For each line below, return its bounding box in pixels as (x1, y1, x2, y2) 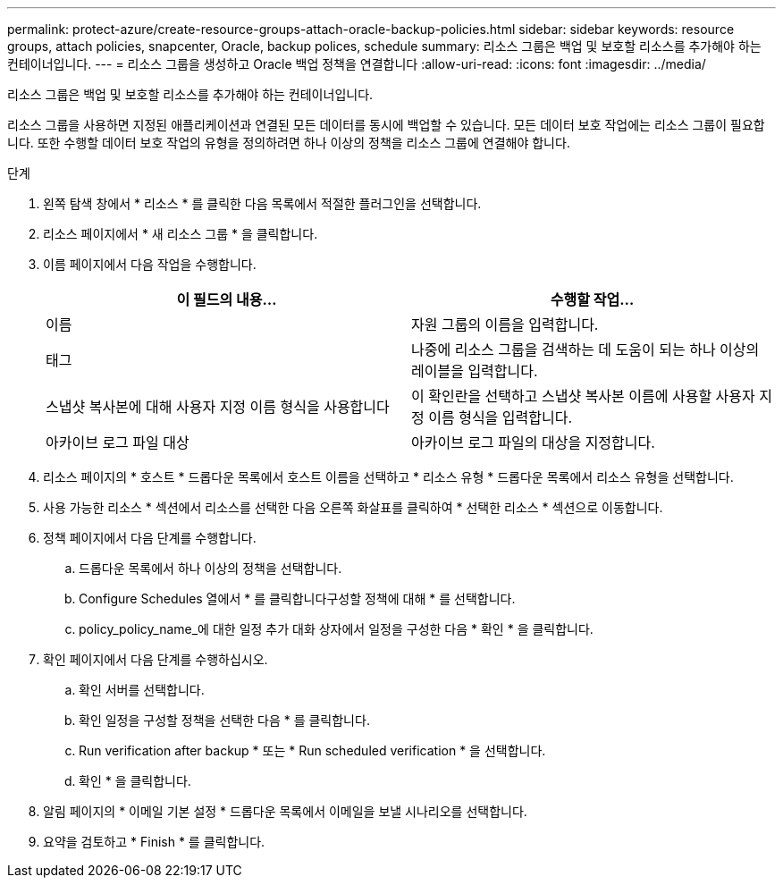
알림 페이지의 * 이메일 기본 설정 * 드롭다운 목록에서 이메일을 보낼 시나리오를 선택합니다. (43, 804, 527, 819)
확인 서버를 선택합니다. (79, 682, 205, 697)
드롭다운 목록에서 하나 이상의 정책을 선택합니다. (79, 560, 342, 576)
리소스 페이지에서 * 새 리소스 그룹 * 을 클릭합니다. (43, 226, 318, 241)
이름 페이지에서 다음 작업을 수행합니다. (43, 257, 257, 272)
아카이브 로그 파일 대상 (46, 434, 189, 451)
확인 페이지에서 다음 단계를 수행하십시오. (43, 652, 268, 667)
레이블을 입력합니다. (411, 362, 538, 380)
